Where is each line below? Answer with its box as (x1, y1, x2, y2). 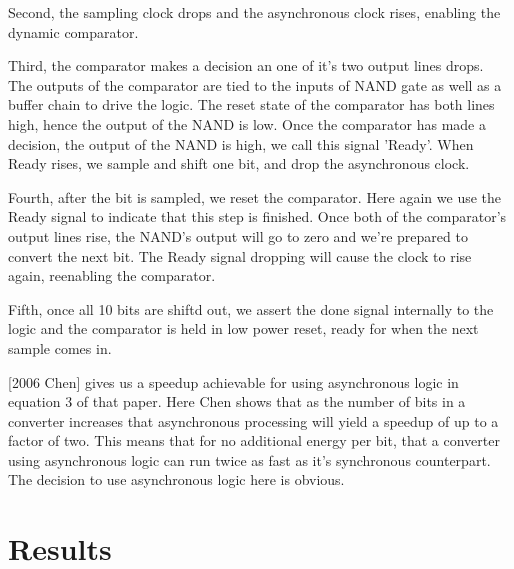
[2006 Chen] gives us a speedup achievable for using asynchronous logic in (8, 371, 459, 392)
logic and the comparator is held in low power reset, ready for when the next (8, 318, 479, 339)
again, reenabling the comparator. (8, 265, 216, 286)
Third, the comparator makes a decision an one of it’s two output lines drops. (8, 55, 484, 76)
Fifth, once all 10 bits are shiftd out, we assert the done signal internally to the (8, 298, 494, 319)
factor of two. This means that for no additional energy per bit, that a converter (8, 430, 500, 451)
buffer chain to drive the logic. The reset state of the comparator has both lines (8, 94, 495, 115)
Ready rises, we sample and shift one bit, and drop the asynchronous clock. (8, 153, 470, 174)
